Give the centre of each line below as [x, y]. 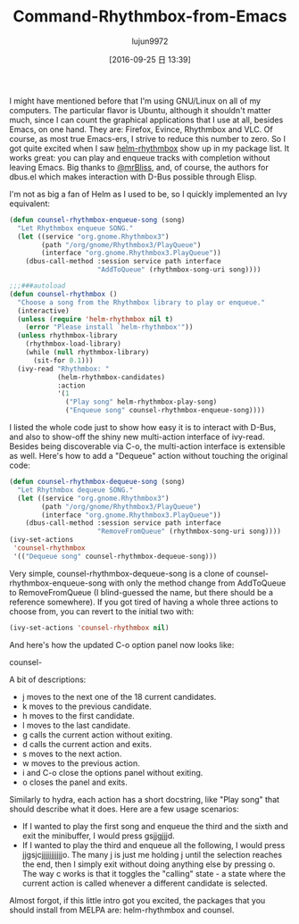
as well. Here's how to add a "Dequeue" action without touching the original [149, 456]
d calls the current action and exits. [87, 744]
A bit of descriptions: [48, 679]
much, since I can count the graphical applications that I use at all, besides [146, 120]
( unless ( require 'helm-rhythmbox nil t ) [96, 319]
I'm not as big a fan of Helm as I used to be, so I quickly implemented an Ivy [149, 194]
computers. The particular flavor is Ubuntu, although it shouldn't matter [141, 110]
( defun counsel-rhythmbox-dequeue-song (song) [97, 482]
